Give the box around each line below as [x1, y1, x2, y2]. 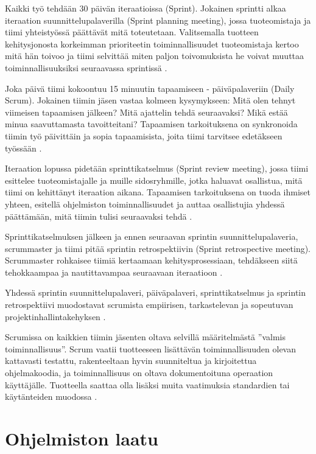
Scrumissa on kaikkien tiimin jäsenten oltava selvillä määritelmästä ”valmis [5, 330, 286, 343]
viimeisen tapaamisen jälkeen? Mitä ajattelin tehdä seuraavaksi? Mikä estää [5, 105, 288, 118]
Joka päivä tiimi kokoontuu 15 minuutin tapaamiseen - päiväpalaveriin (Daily [5, 82, 295, 94]
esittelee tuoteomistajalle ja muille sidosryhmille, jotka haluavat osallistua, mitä [5, 173, 303, 186]
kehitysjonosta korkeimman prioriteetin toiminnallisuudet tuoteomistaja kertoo [5, 37, 299, 50]
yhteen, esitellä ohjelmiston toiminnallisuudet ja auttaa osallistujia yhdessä [5, 197, 285, 210]
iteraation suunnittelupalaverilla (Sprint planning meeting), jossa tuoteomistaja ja [5, 13, 311, 26]
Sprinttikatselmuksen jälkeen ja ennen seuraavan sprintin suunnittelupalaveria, [5, 230, 298, 243]
